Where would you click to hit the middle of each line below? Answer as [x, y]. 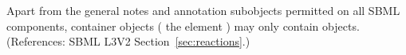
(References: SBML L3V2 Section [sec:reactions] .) [128, 41]
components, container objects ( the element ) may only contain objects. [183, 26]
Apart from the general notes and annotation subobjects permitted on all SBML [203, 10]
